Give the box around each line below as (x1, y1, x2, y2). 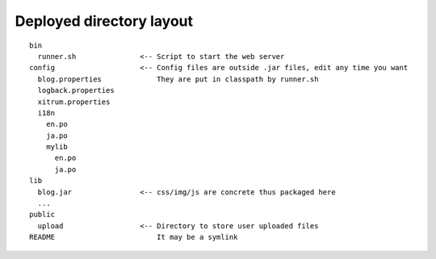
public (29, 210, 56, 219)
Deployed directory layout (15, 12, 194, 30)
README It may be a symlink (29, 232, 238, 242)
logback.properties (37, 86, 115, 95)
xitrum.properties (37, 97, 111, 107)
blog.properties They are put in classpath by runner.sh (37, 74, 319, 84)
